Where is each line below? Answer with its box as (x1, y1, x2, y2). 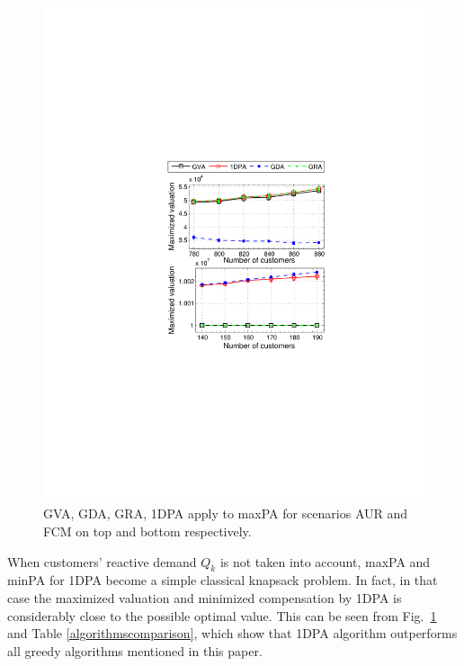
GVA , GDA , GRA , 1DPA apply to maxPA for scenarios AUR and (43, 504, 408, 523)
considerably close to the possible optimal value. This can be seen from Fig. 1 (7, 606, 437, 625)
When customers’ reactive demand (7, 552, 197, 571)
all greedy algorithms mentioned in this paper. (7, 641, 263, 660)
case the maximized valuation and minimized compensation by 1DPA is (7, 589, 402, 607)
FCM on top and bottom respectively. (43, 522, 252, 541)
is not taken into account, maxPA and (219, 552, 431, 571)
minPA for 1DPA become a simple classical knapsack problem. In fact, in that (7, 571, 438, 589)
